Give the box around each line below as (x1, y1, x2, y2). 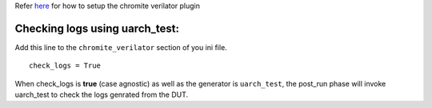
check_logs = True (29, 61, 102, 71)
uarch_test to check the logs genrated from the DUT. (14, 90, 189, 99)
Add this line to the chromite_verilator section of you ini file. (14, 42, 227, 52)
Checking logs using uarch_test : (14, 21, 180, 35)
